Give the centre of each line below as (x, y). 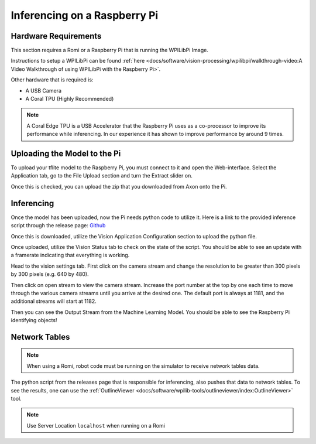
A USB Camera (43, 90)
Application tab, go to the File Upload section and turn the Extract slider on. (102, 176)
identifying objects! (34, 320)
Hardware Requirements (56, 36)
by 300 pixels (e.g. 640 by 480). (50, 274)
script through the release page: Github (58, 226)
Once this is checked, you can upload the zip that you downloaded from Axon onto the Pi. (119, 186)
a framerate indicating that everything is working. (70, 255)
